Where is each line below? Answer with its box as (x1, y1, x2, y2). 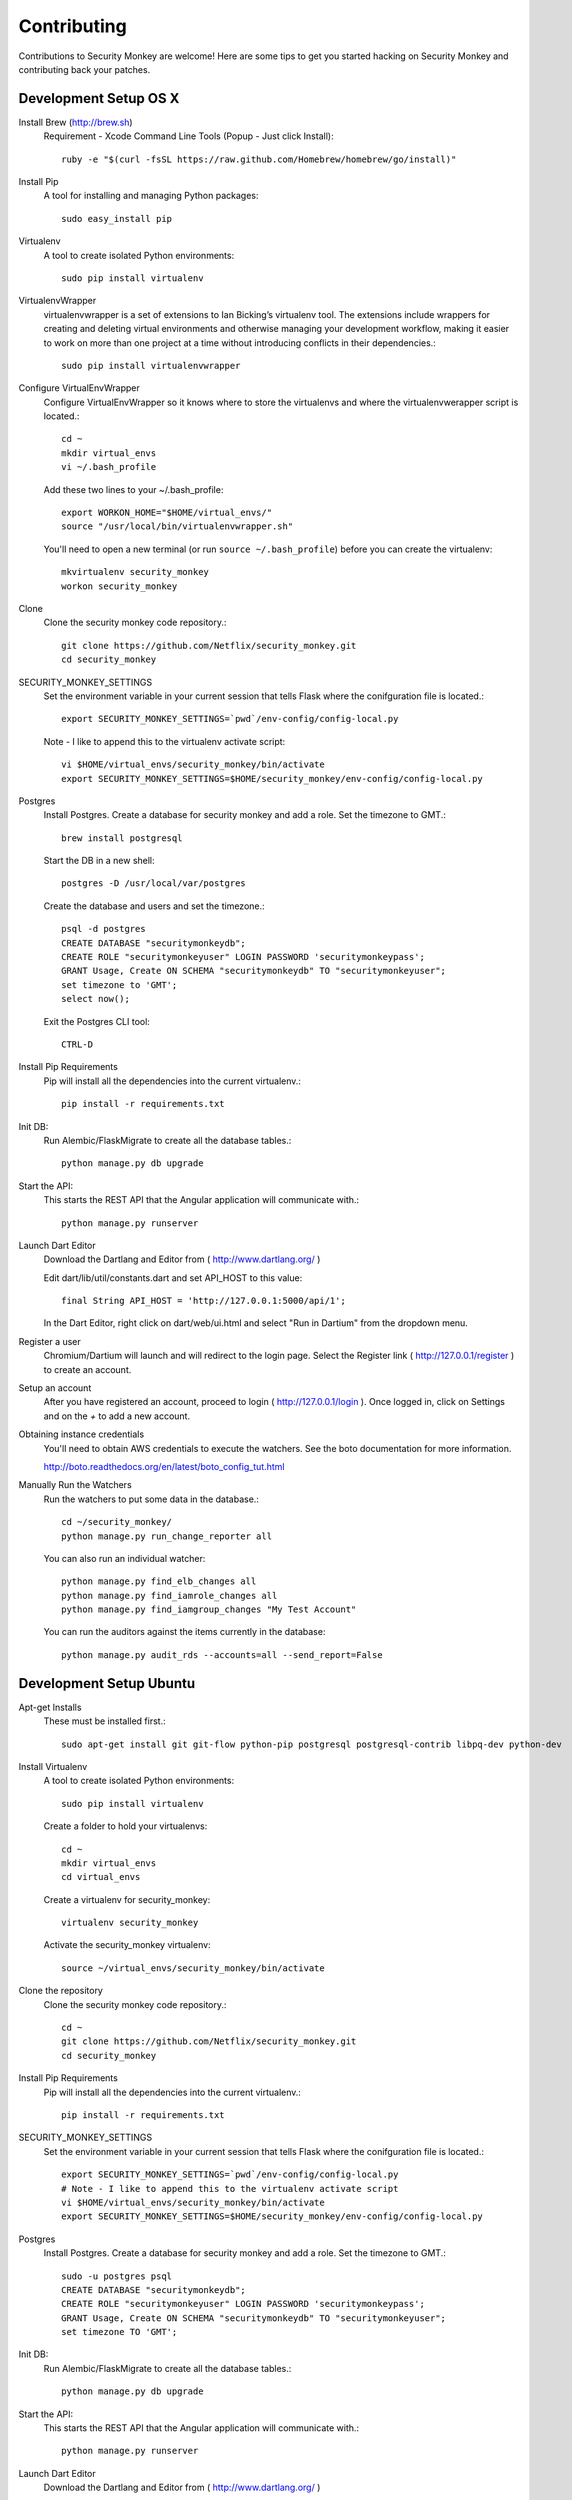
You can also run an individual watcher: (43, 1552, 206, 1564)
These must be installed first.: (43, 1715, 166, 1727)
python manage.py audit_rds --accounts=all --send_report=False (61, 1649, 384, 1660)
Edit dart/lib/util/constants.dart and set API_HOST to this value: (43, 1271, 303, 1284)
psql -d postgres (61, 923, 146, 935)
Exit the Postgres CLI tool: (43, 1015, 150, 1027)
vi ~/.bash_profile (61, 461, 157, 473)
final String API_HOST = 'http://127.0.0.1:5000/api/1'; (61, 1295, 347, 1307)
